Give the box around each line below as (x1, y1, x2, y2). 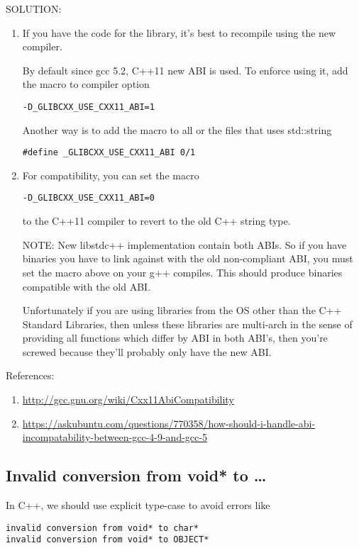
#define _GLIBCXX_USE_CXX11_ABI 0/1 (22, 147, 196, 158)
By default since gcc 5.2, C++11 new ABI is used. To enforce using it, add (22, 62, 348, 77)
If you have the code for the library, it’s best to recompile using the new (22, 25, 336, 40)
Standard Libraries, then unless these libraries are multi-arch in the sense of (22, 316, 353, 331)
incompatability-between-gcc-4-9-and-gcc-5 (22, 430, 207, 444)
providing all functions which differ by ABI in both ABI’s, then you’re (22, 330, 328, 345)
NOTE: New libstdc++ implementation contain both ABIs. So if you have (22, 237, 347, 252)
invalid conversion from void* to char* (6, 522, 199, 533)
